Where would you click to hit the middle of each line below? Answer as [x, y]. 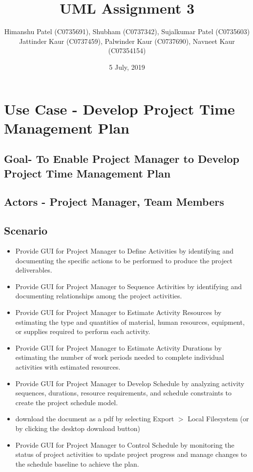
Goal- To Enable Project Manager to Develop [122, 159]
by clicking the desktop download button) [78, 428]
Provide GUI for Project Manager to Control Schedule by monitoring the [125, 444]
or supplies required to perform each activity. [83, 331]
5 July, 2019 [127, 67]
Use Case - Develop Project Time [119, 108]
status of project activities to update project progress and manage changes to [131, 454]
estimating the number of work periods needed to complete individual [120, 357]
